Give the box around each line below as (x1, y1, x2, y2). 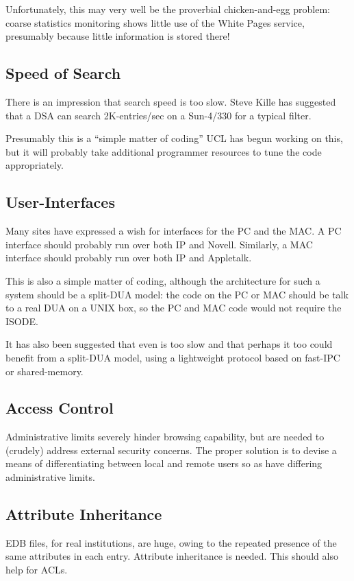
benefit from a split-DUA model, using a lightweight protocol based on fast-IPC (5, 350, 340, 364)
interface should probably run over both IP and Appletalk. (5, 250, 252, 265)
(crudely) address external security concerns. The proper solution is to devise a (5, 442, 337, 457)
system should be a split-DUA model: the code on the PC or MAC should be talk (5, 287, 349, 301)
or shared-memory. (5, 364, 84, 378)
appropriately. (5, 158, 64, 172)
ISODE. (5, 313, 38, 328)
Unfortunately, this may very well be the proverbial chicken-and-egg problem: (5, 2, 330, 16)
